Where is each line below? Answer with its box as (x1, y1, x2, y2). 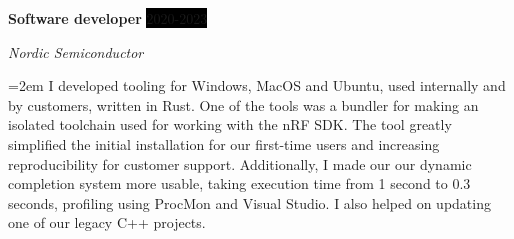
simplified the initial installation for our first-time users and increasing (8, 133, 440, 154)
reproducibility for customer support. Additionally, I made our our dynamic (8, 153, 472, 174)
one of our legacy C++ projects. (8, 212, 206, 233)
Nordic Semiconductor (8, 41, 144, 62)
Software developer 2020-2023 (8, 8, 208, 28)
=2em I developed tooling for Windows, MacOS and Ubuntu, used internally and (8, 75, 506, 96)
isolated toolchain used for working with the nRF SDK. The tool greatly (8, 114, 452, 135)
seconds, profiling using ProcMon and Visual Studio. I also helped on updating (8, 192, 491, 213)
